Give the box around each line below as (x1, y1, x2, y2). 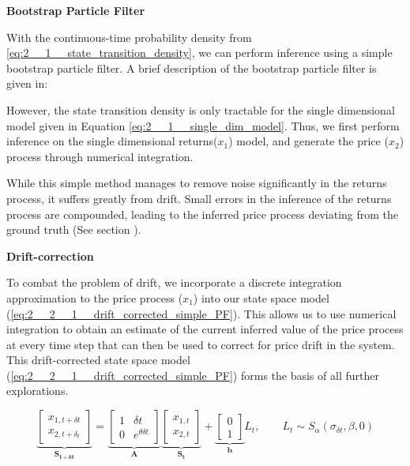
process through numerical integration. (6, 148, 194, 164)
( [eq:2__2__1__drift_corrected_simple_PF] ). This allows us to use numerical (6, 305, 397, 321)
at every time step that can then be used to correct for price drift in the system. (6, 336, 395, 352)
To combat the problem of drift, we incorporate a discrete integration (6, 274, 342, 291)
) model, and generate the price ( (228, 133, 389, 149)
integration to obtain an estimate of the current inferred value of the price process (6, 321, 404, 337)
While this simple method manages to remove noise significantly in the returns (6, 175, 387, 191)
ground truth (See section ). (6, 221, 141, 238)
